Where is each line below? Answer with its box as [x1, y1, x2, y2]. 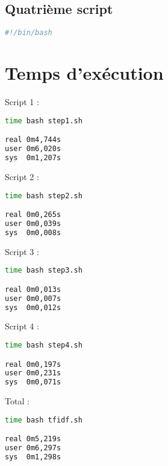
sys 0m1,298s [5, 453, 61, 462]
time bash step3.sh [5, 266, 82, 275]
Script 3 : [5, 245, 39, 257]
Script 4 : [5, 320, 39, 332]
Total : [5, 395, 30, 407]
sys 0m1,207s [5, 154, 61, 163]
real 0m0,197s [5, 360, 61, 369]
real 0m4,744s [5, 135, 61, 144]
